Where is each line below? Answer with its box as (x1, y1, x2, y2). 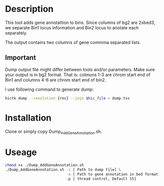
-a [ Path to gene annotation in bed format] (66, 172, 161, 177)
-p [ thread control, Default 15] (66, 176, 137, 181)
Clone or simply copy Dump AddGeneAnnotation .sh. (5, 128, 102, 135)
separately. (5, 30, 28, 36)
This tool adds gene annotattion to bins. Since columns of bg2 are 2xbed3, (5, 20, 155, 25)
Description (5, 3, 54, 15)
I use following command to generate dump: (5, 86, 94, 92)
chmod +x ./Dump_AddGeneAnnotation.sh (5, 163, 84, 168)
